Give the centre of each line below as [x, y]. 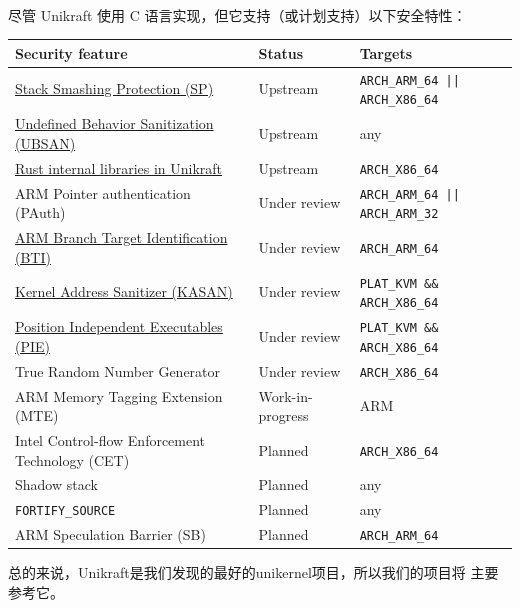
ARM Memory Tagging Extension [119, 395]
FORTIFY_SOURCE [65, 511]
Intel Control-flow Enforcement [110, 439]
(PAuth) [40, 212]
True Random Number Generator [118, 370]
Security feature [71, 52]
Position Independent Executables [119, 326]
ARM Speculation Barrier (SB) [110, 534]
